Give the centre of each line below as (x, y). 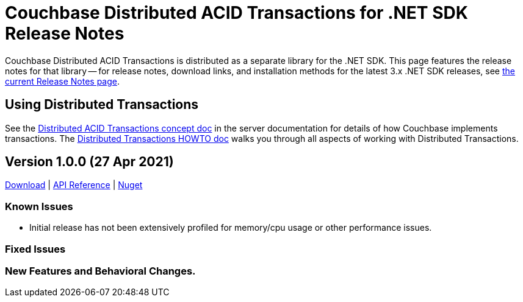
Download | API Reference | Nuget (74, 185)
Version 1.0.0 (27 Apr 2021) (89, 162)
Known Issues (39, 206)
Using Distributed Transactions (102, 105)
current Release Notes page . (63, 81)
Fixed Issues (35, 249)
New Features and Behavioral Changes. (100, 271)
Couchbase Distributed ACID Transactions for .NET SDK (236, 13)
